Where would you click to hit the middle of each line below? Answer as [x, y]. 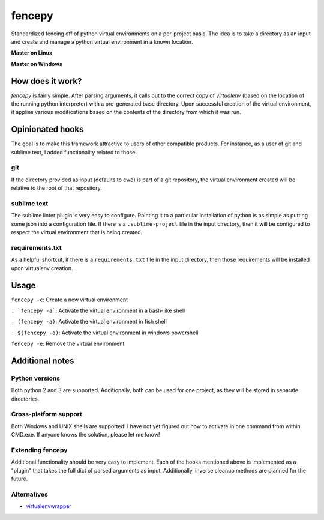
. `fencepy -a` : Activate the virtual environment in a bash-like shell [98, 310]
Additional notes [43, 361]
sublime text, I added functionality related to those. [74, 152]
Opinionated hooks [47, 129]
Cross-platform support [46, 414]
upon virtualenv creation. [42, 268]
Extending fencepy [39, 450]
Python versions [35, 378]
